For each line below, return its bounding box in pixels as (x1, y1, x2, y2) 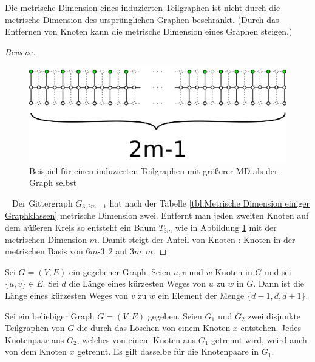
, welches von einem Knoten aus (76, 333, 196, 346)
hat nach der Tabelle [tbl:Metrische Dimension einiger (109, 196, 310, 209)
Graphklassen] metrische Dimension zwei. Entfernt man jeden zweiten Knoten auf (5, 209, 309, 222)
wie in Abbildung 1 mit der (175, 220, 277, 233)
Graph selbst (29, 176, 77, 189)
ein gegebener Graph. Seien (69, 265, 171, 278)
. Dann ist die (253, 277, 305, 290)
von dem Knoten (5, 345, 67, 358)
